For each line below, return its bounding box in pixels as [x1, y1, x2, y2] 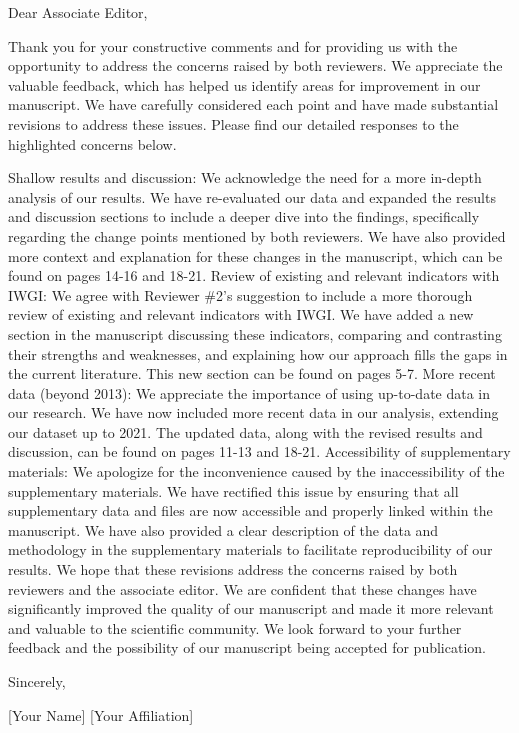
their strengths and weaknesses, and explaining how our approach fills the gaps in [8, 343, 508, 364]
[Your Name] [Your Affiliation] [8, 704, 194, 725]
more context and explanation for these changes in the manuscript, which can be [8, 245, 503, 266]
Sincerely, [8, 671, 66, 691]
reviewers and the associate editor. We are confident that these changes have [8, 578, 477, 599]
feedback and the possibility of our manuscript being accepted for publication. [8, 637, 486, 658]
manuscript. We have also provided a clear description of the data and [8, 519, 439, 540]
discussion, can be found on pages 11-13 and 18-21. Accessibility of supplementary [8, 441, 511, 462]
